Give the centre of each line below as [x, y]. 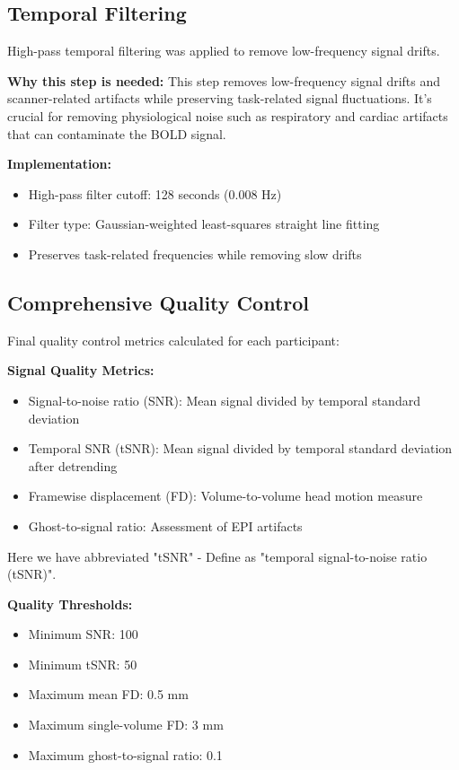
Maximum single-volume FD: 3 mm [126, 725]
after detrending [73, 465]
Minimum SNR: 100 [83, 634]
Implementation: [59, 164]
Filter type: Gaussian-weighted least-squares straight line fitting [204, 224]
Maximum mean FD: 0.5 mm [108, 694]
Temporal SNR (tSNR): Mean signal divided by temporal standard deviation [240, 448]
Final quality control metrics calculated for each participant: [173, 340]
